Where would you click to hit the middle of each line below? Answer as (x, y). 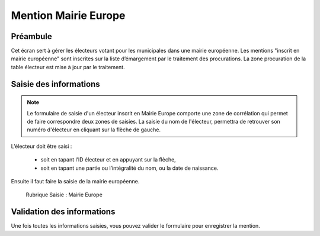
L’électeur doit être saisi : (41, 146)
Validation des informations (63, 212)
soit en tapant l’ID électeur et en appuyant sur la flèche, (108, 160)
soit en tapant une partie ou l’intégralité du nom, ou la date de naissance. (129, 168)
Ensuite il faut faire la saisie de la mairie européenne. (75, 181)
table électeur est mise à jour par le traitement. (68, 67)
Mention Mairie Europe (68, 15)
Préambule (32, 36)
